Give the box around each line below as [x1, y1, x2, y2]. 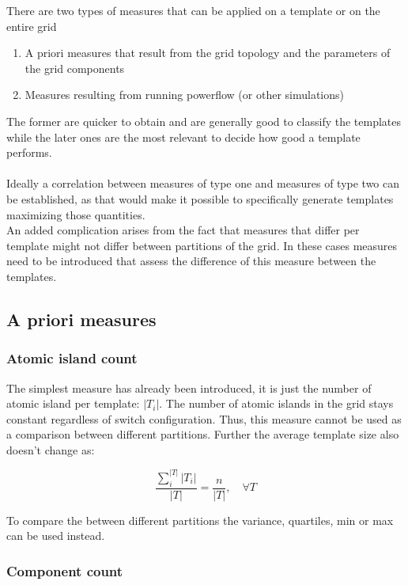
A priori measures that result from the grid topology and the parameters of [25, 44, 391, 61]
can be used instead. [6, 527, 105, 544]
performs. [6, 144, 52, 161]
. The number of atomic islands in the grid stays [159, 395, 394, 412]
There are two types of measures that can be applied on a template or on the [6, 2, 380, 18]
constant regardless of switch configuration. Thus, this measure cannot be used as [6, 410, 402, 427]
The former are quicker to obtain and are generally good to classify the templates [6, 112, 401, 129]
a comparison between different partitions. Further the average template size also [6, 426, 399, 443]
